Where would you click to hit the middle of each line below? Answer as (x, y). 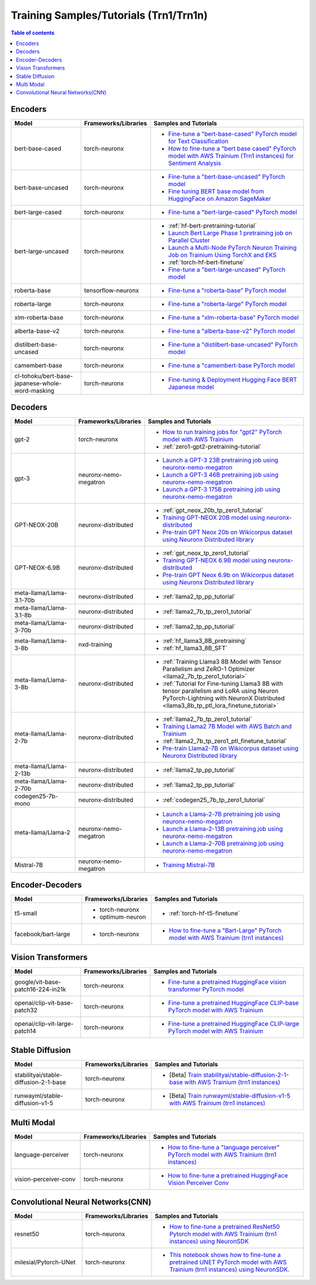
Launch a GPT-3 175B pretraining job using (221, 489)
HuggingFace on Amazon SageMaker (220, 199)
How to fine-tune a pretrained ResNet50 (225, 1227)
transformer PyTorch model (206, 989)
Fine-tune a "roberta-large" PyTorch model (227, 304)
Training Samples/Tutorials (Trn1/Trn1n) (109, 15)
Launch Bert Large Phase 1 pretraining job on (230, 233)
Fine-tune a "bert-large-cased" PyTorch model (233, 212)
